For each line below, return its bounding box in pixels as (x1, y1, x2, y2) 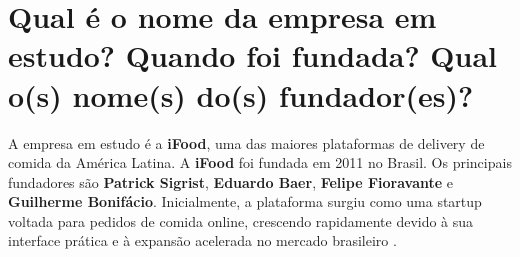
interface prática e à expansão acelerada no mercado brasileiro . (8, 230, 397, 251)
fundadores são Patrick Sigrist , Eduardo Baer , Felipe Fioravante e (8, 171, 454, 192)
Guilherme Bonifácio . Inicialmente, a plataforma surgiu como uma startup (8, 191, 482, 212)
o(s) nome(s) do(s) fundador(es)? (8, 74, 474, 115)
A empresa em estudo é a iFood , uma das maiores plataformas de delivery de (8, 132, 485, 153)
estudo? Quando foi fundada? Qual (8, 35, 498, 76)
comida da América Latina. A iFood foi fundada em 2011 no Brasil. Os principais (8, 152, 512, 173)
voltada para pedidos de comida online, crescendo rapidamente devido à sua (8, 210, 474, 231)
